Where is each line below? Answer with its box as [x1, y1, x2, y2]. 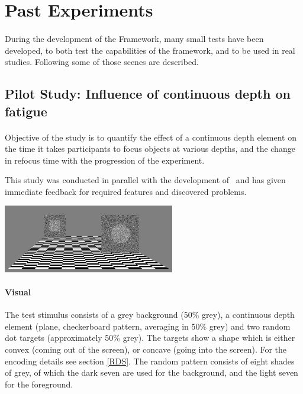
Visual [5, 286, 31, 298]
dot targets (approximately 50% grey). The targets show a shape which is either [5, 331, 295, 344]
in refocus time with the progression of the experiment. [5, 154, 205, 166]
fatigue [5, 102, 47, 120]
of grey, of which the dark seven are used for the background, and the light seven [5, 366, 298, 379]
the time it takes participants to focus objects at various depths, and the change [5, 142, 295, 155]
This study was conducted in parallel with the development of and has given [5, 174, 286, 186]
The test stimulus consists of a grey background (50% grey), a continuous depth [5, 308, 295, 321]
